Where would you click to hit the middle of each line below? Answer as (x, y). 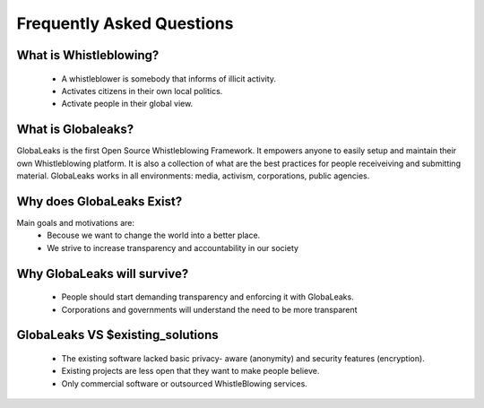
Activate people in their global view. (127, 104)
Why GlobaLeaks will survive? (103, 273)
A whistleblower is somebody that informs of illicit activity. (169, 78)
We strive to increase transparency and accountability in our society (173, 247)
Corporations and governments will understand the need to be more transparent (209, 309)
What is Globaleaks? (75, 130)
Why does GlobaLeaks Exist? (99, 201)
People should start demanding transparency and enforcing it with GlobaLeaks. (207, 297)
